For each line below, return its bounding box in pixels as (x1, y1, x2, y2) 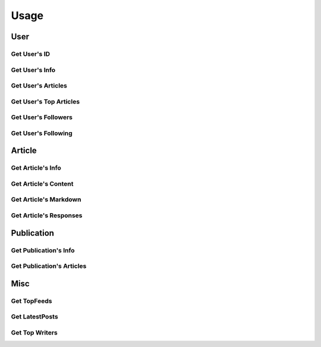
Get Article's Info (11, 164, 62, 172)
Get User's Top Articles (11, 97, 80, 105)
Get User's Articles (11, 82, 68, 90)
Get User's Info (11, 65, 56, 74)
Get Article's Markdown (11, 195, 81, 204)
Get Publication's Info (11, 246, 75, 254)
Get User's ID (11, 49, 51, 58)
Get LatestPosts (11, 312, 59, 321)
